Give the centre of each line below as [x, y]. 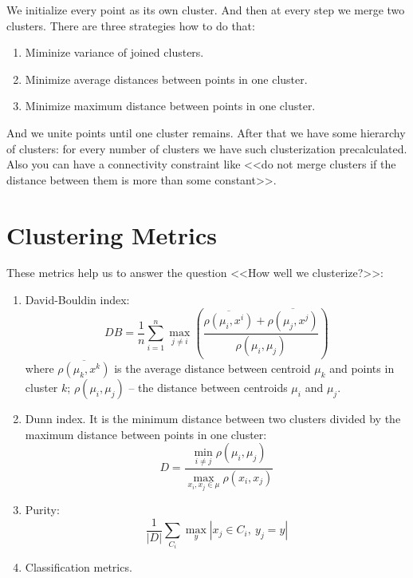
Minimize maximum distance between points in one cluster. [170, 106]
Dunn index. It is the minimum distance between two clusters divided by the [213, 419]
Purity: [42, 510]
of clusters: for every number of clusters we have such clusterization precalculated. [207, 148]
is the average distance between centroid [212, 368]
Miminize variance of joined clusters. [114, 52]
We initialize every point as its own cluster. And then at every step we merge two [206, 10]
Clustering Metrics [112, 234]
